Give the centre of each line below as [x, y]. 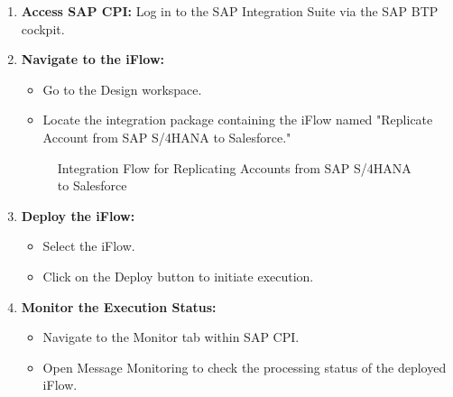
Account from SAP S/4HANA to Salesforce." [167, 137]
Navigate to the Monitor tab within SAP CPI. [171, 337]
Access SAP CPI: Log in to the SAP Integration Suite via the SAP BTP [230, 11]
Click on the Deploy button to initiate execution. [178, 276]
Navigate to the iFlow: [92, 59]
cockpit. [43, 28]
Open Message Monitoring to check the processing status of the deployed [245, 367]
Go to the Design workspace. [122, 89]
